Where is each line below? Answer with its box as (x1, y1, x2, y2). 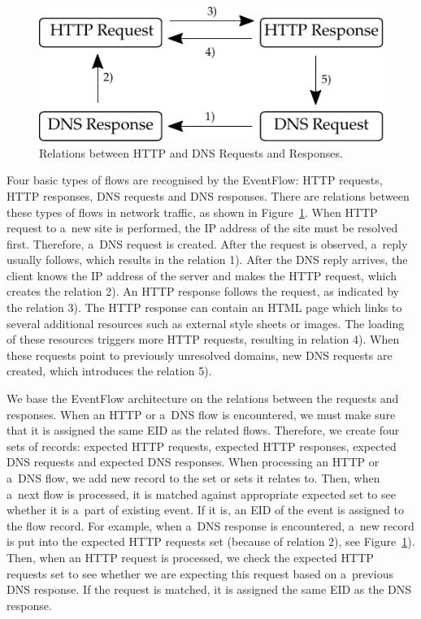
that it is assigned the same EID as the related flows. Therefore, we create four (7, 422, 400, 439)
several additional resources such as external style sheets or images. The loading (7, 314, 405, 331)
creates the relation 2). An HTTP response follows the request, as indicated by (7, 283, 399, 300)
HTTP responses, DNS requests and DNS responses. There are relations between (7, 187, 410, 204)
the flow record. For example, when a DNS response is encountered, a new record (7, 517, 414, 534)
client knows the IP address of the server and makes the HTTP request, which (7, 266, 397, 284)
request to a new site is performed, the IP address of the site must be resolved (7, 219, 398, 236)
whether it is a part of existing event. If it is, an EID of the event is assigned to (7, 501, 404, 518)
